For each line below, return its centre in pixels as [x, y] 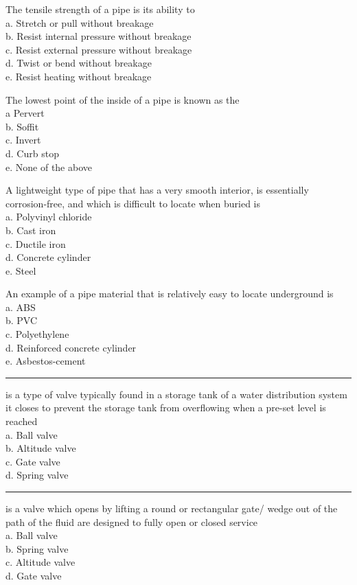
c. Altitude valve [41, 562]
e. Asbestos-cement [46, 361]
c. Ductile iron [36, 243]
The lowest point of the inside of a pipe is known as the [123, 99]
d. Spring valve [37, 475]
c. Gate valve [33, 461]
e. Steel [21, 270]
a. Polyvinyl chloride [49, 217]
